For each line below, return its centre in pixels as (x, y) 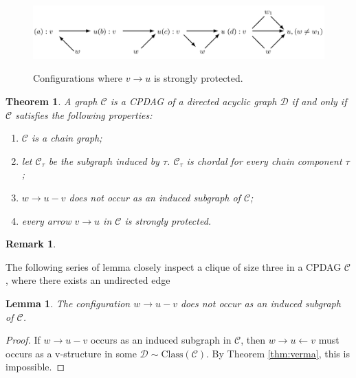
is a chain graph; (67, 138)
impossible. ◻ (35, 367)
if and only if (319, 101)
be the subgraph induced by (104, 160)
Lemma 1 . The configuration (68, 303)
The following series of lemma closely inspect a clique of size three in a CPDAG (174, 266)
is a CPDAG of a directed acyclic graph (193, 101)
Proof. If (23, 340)
